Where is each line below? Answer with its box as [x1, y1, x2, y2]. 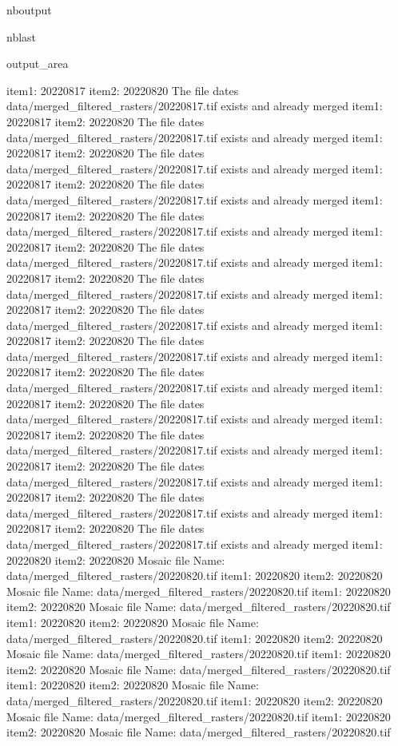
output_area [6, 55, 69, 72]
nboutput [6, 2, 52, 18]
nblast [6, 28, 37, 45]
